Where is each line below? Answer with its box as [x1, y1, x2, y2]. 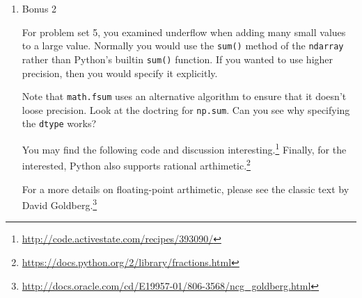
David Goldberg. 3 [22, 196, 97, 212]
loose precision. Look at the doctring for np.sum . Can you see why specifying [22, 102, 350, 117]
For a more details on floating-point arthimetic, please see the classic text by [22, 181, 349, 196]
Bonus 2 [22, 1, 57, 15]
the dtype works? [22, 116, 97, 131]
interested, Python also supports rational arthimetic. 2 [22, 156, 251, 172]
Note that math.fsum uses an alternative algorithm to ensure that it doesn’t [22, 89, 347, 104]
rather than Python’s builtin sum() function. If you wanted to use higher [22, 51, 333, 66]
